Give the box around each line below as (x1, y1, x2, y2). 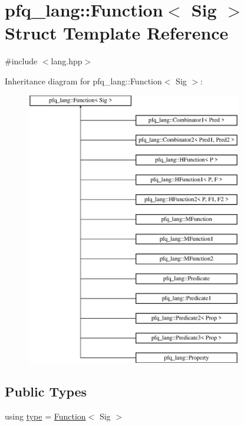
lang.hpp (51, 55, 83, 67)
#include (5, 55, 38, 67)
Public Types (5, 382, 87, 401)
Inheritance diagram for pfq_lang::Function (5, 74, 162, 87)
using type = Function (5, 409, 86, 422)
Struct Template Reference (5, 21, 229, 45)
